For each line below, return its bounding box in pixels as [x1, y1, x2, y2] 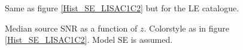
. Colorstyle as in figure [144, 21, 230, 34]
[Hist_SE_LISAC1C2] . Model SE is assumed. [5, 33, 173, 46]
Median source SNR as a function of [5, 21, 138, 34]
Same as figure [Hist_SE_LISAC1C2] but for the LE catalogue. [5, 2, 239, 14]
